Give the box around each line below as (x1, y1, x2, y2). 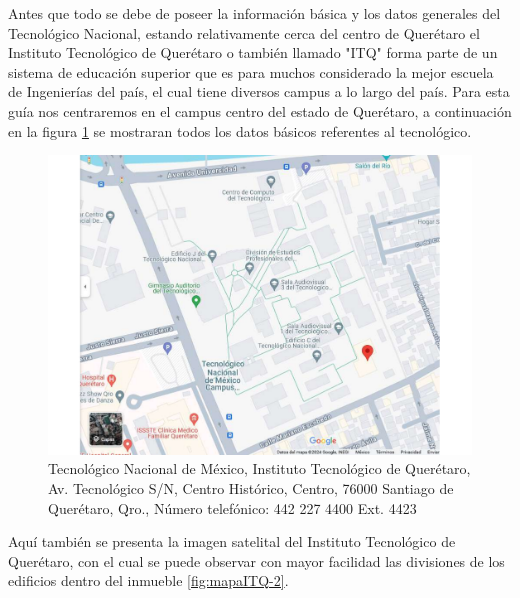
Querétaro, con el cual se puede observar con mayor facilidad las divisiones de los (8, 550, 505, 571)
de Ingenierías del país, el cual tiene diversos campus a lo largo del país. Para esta (8, 81, 510, 102)
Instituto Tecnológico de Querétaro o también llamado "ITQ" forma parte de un (8, 42, 498, 63)
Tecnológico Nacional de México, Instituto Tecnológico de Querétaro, (48, 458, 471, 479)
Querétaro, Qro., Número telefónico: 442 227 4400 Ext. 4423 (48, 497, 417, 518)
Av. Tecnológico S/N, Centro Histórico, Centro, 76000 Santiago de (48, 478, 454, 498)
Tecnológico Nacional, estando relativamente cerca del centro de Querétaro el (8, 22, 480, 43)
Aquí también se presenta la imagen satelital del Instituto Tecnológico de (8, 531, 456, 552)
